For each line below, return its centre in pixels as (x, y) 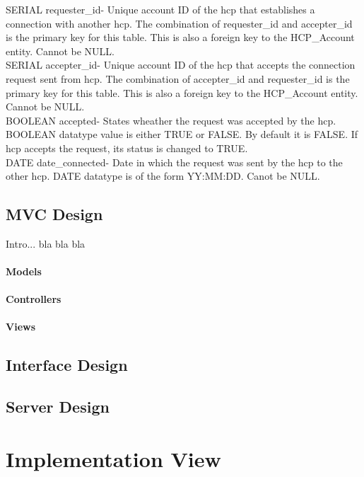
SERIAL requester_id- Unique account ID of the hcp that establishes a (160, 9)
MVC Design (54, 214)
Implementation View (113, 458)
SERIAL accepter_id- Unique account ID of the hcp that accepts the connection (181, 65)
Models (24, 271)
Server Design (58, 407)
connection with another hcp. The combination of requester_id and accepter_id (179, 23)
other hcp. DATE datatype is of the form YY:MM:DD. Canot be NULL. (163, 176)
